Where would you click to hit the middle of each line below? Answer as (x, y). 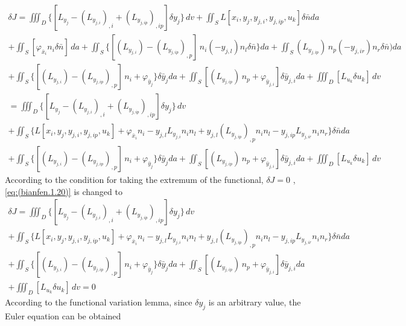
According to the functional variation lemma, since (99, 302)
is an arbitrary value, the (255, 302)
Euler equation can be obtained (63, 315)
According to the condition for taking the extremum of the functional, (134, 179)
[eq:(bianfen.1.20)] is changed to (64, 191)
